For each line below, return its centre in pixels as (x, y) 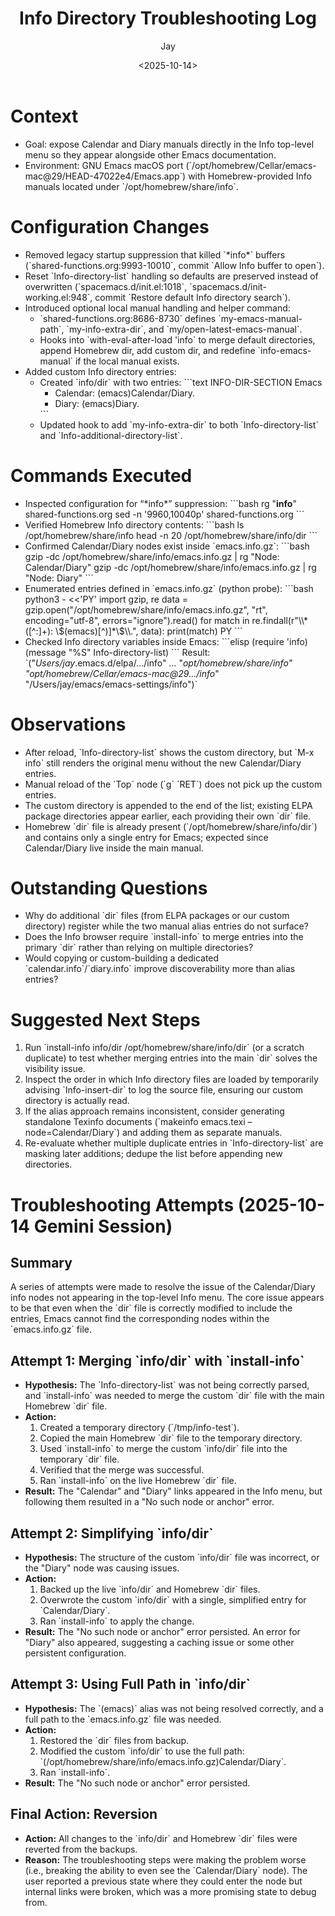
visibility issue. (55, 1069)
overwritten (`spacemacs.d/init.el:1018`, (106, 286)
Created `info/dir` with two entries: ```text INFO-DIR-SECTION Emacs (181, 382)
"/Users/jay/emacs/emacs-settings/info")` (111, 684)
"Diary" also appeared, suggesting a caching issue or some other (159, 1642)
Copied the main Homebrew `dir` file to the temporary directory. (171, 1438)
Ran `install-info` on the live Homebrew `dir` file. (138, 1481)
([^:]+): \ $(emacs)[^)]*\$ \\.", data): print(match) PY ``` (133, 631)
